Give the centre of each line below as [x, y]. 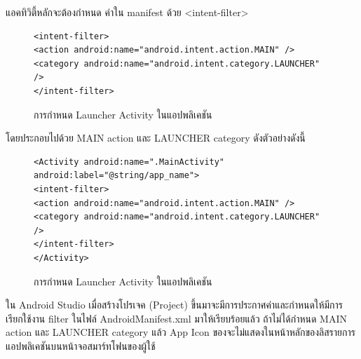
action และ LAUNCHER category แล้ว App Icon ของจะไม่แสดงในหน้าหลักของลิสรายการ [180, 332]
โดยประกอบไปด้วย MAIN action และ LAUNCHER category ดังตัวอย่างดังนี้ [156, 138]
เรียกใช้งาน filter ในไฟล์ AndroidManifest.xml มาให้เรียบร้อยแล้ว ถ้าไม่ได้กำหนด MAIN [177, 318]
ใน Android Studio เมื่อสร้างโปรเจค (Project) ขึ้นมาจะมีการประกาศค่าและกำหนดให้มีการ [175, 305]
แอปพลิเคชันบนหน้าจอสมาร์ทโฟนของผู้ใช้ [81, 345]
